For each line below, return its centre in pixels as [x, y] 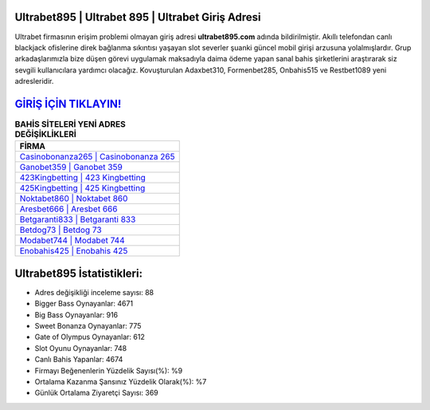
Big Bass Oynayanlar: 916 [76, 314]
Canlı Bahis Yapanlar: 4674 [79, 360]
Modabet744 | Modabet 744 [72, 241]
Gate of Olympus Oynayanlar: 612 [90, 337]
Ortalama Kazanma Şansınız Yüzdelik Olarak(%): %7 [121, 382]
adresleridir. [34, 81]
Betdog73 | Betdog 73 [61, 230]
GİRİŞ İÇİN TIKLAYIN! [68, 104]
